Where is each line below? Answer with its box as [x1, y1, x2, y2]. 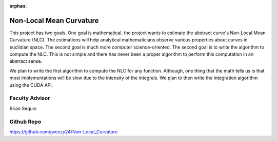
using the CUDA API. [9, 82, 53, 88]
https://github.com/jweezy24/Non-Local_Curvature [9, 128, 118, 135]
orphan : [9, 3, 27, 9]
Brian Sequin [9, 105, 37, 111]
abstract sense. [9, 58, 43, 64]
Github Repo [9, 118, 41, 125]
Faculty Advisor [9, 95, 50, 102]
